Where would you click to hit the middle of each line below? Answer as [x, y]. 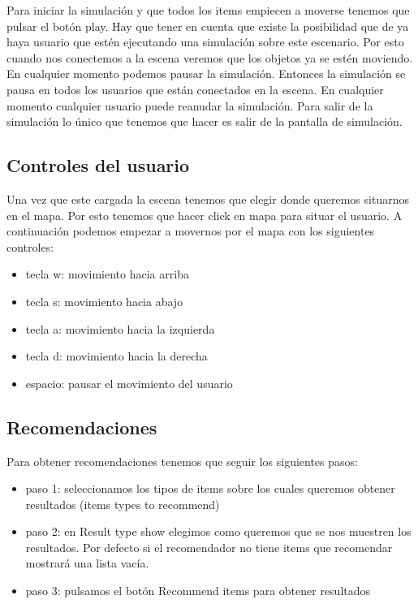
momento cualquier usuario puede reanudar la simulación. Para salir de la [190, 105]
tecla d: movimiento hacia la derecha [116, 356]
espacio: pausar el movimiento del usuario [129, 383]
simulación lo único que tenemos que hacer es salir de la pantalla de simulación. [205, 121]
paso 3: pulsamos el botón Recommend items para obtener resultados [198, 591]
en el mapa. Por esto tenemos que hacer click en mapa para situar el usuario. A [205, 215]
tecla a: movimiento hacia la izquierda [120, 328]
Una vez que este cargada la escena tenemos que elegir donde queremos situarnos [208, 198]
